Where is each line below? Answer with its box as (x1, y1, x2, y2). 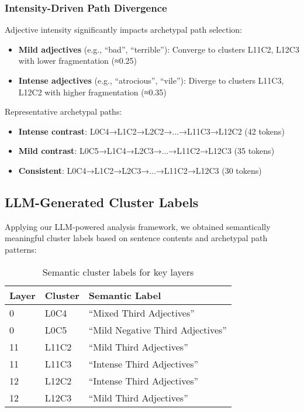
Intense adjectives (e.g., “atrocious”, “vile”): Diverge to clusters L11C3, (18, 74, 284, 86)
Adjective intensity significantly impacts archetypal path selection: (5, 23, 242, 36)
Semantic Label (88, 288, 161, 302)
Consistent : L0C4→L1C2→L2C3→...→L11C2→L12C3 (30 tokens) (18, 164, 262, 176)
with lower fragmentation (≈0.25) (18, 54, 137, 67)
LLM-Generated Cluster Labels (5, 193, 199, 211)
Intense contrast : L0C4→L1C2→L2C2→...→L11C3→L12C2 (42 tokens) (18, 125, 285, 137)
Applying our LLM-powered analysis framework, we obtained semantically (5, 220, 271, 232)
